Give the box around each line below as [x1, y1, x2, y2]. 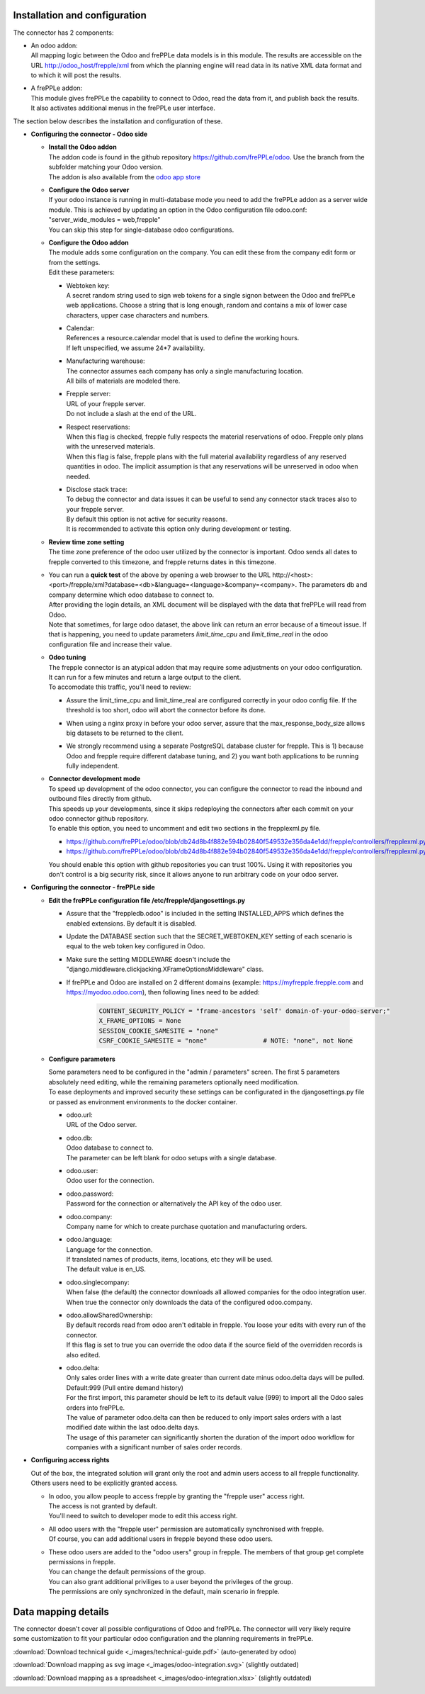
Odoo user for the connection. [66, 1177, 155, 1185]
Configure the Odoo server [48, 185, 130, 194]
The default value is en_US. [66, 1265, 147, 1274]
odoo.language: [66, 1235, 113, 1244]
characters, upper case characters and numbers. [66, 310, 210, 319]
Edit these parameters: [48, 268, 115, 276]
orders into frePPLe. [66, 1403, 125, 1412]
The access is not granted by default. [48, 1502, 158, 1510]
